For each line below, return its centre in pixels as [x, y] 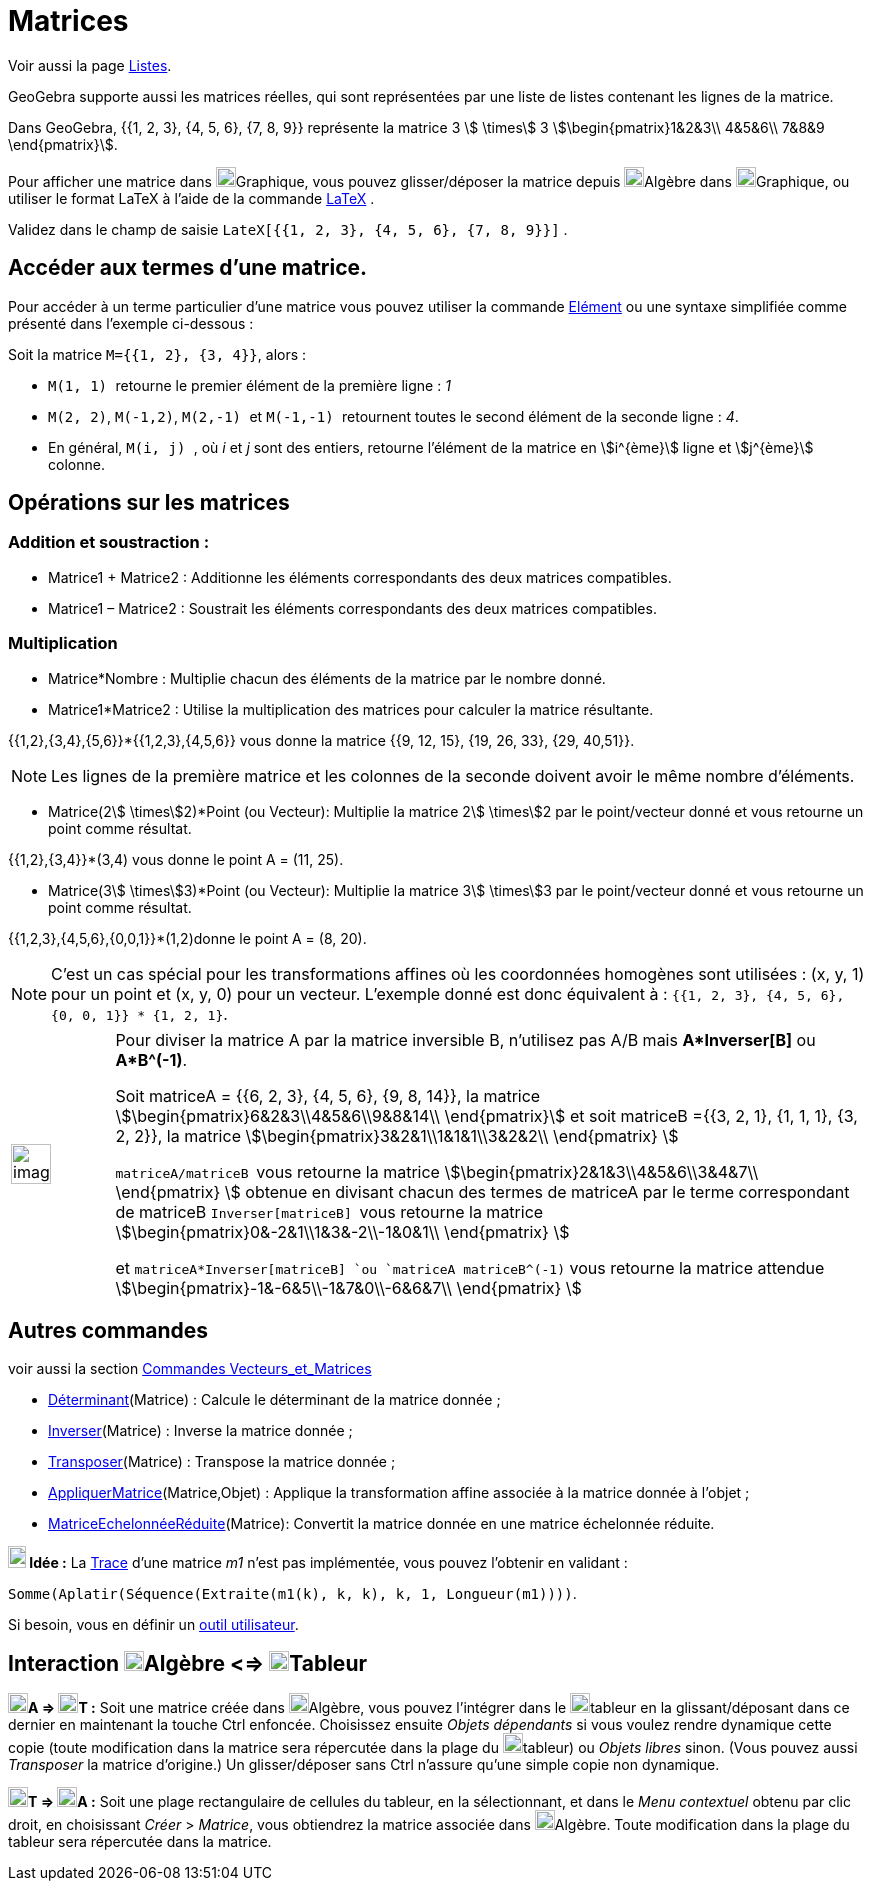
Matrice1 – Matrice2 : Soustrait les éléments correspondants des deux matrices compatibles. [352, 608]
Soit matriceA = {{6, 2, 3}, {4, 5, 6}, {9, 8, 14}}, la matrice [328, 1095]
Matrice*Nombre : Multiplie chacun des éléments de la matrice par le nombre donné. [327, 678]
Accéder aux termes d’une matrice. [188, 268]
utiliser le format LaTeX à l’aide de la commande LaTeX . [191, 198]
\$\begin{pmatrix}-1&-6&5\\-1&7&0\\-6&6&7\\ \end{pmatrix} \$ [348, 1287]
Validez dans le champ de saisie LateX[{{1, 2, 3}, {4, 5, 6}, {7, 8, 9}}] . [288, 229]
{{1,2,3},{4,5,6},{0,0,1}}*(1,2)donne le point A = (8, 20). [187, 938]
